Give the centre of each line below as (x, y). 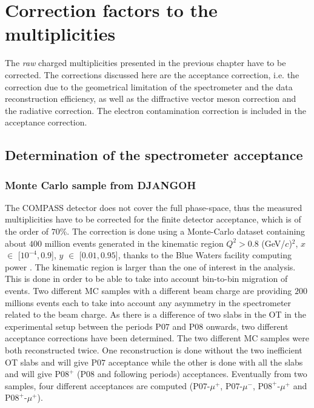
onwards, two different (247, 326)
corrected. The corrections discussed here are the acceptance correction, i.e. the (152, 74)
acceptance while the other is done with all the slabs (205, 362)
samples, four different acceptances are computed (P (102, 385)
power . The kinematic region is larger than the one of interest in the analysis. (150, 266)
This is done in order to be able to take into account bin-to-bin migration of (146, 279)
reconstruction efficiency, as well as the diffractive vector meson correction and (151, 99)
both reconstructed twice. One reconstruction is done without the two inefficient (154, 350)
